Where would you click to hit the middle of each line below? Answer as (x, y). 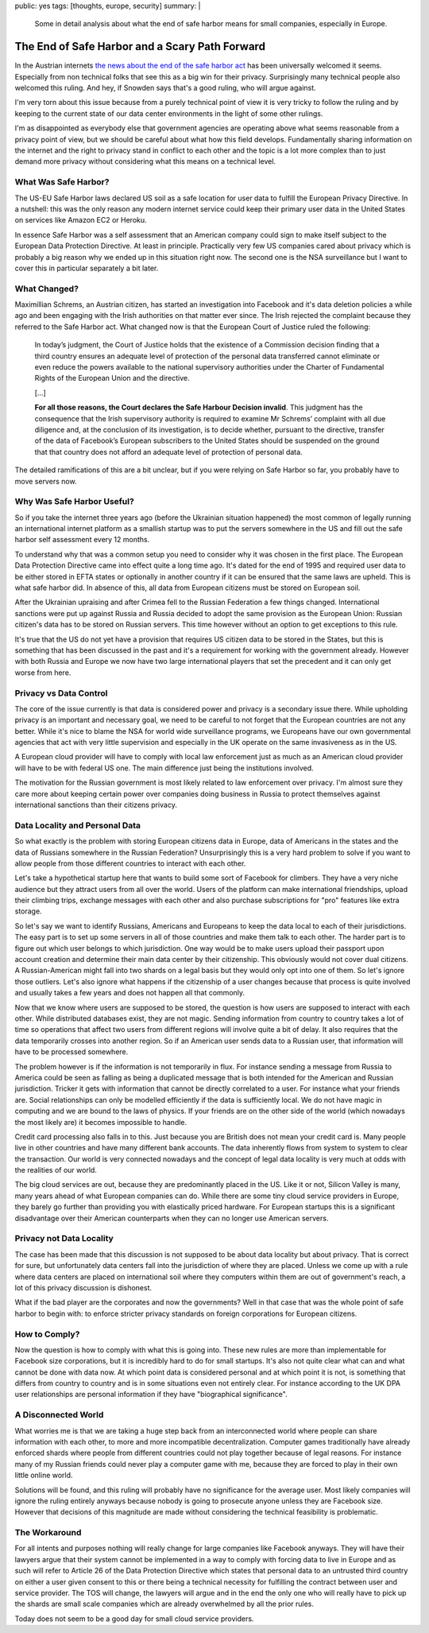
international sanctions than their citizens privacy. (96, 805)
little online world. (44, 1476)
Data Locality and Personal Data (78, 825)
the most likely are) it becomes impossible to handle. (101, 1122)
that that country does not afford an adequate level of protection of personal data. (168, 452)
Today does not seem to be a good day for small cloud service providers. (134, 1619)
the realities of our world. (56, 1170)
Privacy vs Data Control (61, 693)
